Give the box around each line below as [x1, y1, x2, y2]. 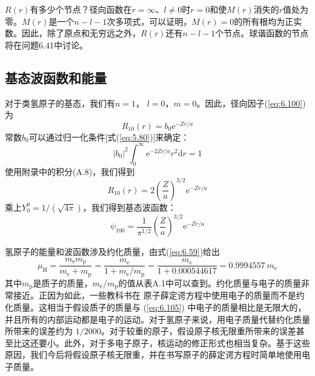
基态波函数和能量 [5, 68, 107, 87]
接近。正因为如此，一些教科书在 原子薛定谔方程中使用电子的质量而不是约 [13, 289, 305, 302]
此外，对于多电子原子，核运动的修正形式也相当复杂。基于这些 [64, 336, 310, 349]
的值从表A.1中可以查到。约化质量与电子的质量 [118, 276, 301, 289]
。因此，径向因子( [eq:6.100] [196, 96, 303, 109]
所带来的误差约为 [5, 325, 73, 337]
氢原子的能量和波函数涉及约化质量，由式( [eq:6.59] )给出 [5, 245, 220, 258]
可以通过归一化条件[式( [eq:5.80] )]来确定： [28, 130, 190, 143]
